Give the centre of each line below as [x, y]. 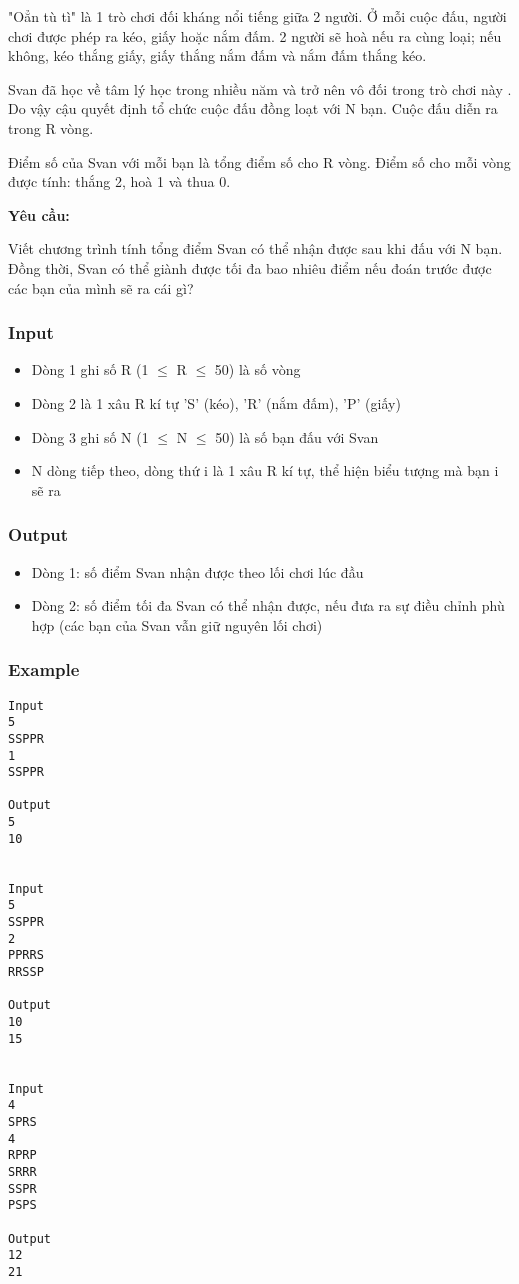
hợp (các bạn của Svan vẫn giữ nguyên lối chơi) [177, 624]
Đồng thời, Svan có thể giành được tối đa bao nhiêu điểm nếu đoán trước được [250, 267]
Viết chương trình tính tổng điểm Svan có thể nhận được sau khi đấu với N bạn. [255, 248]
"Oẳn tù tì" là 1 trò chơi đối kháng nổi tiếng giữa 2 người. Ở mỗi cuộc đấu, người [257, 16]
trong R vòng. [51, 127]
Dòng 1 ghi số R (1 [90, 369]
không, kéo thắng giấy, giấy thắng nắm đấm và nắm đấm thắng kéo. [217, 55]
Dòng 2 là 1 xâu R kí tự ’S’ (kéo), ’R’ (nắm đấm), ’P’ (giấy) [216, 402]
